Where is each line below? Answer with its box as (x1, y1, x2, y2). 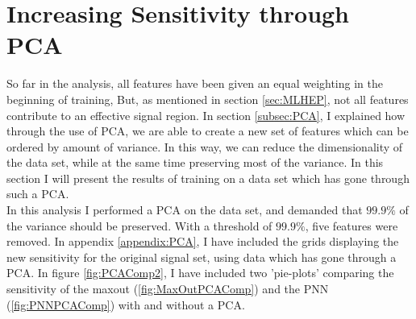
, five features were (305, 217, 398, 234)
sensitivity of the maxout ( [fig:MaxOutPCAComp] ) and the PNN (6, 280, 329, 297)
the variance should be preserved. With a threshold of (6, 217, 272, 234)
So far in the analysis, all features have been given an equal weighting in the (6, 75, 383, 92)
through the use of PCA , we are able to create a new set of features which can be (6, 122, 409, 139)
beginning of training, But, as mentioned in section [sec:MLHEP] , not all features (6, 90, 409, 107)
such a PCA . (6, 185, 69, 202)
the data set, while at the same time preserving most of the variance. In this (6, 154, 384, 171)
